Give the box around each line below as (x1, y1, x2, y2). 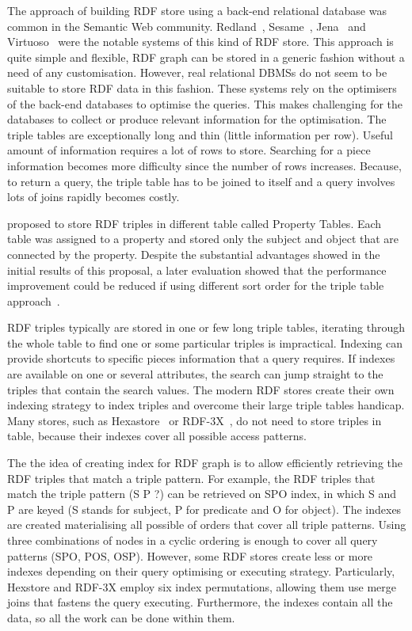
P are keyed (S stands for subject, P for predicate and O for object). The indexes (7, 500, 402, 517)
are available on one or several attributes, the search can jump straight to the (7, 366, 383, 382)
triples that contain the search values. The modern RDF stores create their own (7, 381, 395, 397)
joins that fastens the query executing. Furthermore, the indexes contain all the (7, 594, 393, 610)
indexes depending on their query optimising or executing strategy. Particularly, (7, 563, 395, 580)
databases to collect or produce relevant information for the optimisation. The (7, 111, 387, 127)
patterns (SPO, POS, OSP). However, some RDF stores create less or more (7, 547, 373, 564)
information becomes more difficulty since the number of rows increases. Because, (7, 157, 402, 173)
